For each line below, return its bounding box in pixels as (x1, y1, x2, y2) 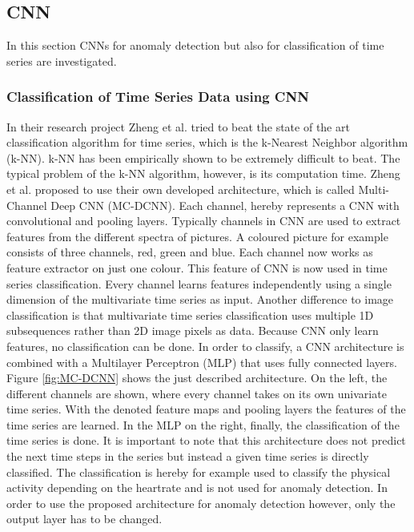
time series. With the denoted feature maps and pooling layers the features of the (6, 401, 406, 417)
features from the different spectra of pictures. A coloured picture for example (6, 228, 388, 244)
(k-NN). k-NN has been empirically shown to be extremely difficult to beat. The (6, 149, 400, 166)
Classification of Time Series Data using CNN (6, 87, 309, 107)
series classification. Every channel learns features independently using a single (6, 275, 392, 292)
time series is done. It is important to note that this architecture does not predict (6, 432, 406, 449)
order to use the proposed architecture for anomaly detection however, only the (6, 494, 396, 511)
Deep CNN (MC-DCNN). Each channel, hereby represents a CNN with (50, 196, 400, 213)
